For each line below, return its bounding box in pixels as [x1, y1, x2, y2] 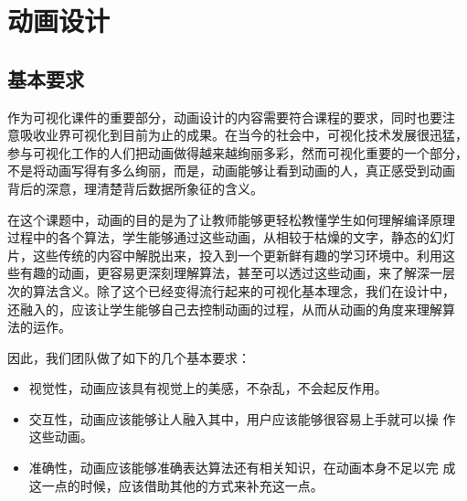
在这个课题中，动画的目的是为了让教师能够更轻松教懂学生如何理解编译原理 [7, 209, 455, 229]
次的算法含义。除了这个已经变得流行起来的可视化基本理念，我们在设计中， [7, 281, 455, 300]
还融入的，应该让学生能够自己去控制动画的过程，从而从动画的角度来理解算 [7, 299, 455, 318]
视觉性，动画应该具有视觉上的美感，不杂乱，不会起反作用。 [28, 378, 387, 398]
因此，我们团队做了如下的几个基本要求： [7, 347, 250, 367]
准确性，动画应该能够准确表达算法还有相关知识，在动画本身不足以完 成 [28, 458, 456, 477]
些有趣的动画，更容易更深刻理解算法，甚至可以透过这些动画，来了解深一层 [7, 263, 455, 282]
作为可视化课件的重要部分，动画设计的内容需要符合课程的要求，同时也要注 [7, 107, 455, 126]
